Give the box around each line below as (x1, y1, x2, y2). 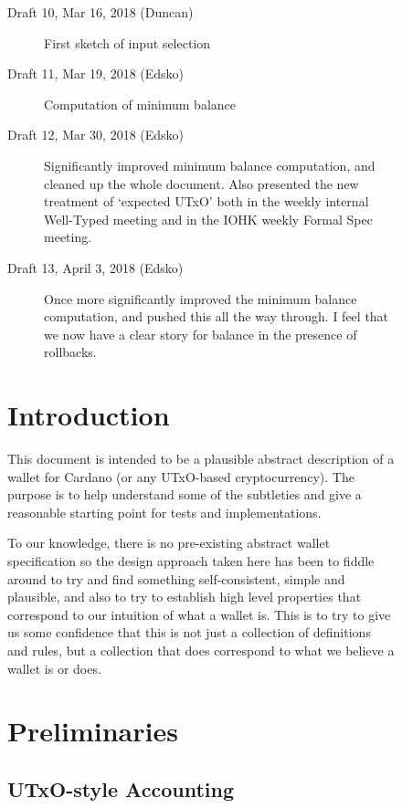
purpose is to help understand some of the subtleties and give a (7, 485, 362, 504)
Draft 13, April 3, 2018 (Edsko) (7, 257, 184, 277)
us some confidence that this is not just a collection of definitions (7, 623, 371, 642)
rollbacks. (44, 342, 97, 362)
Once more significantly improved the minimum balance (44, 289, 357, 308)
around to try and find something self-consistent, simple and (7, 569, 345, 588)
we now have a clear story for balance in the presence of (44, 324, 357, 343)
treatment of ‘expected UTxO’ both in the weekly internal (44, 192, 369, 211)
